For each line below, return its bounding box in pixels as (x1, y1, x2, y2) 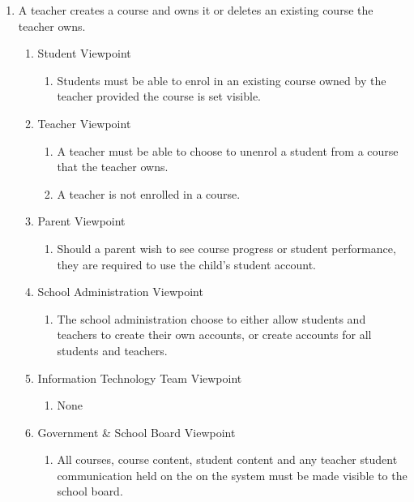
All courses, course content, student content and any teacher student (57, 451, 398, 468)
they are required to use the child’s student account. (57, 255, 317, 272)
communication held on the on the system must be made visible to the (57, 466, 408, 483)
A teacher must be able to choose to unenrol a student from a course (57, 142, 399, 159)
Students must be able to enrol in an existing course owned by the (57, 71, 386, 88)
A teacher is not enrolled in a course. (57, 185, 241, 202)
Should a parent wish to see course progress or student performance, (57, 239, 396, 256)
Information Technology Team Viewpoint (37, 369, 242, 386)
